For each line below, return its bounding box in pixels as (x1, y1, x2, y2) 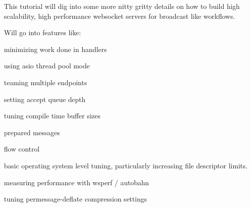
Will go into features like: (4, 27, 81, 38)
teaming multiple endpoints (4, 77, 87, 87)
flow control (4, 144, 40, 154)
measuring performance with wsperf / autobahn (4, 177, 149, 187)
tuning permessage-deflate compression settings (4, 194, 147, 204)
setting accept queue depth (4, 94, 86, 104)
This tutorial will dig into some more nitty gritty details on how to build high (4, 1, 240, 11)
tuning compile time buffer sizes (4, 110, 101, 121)
